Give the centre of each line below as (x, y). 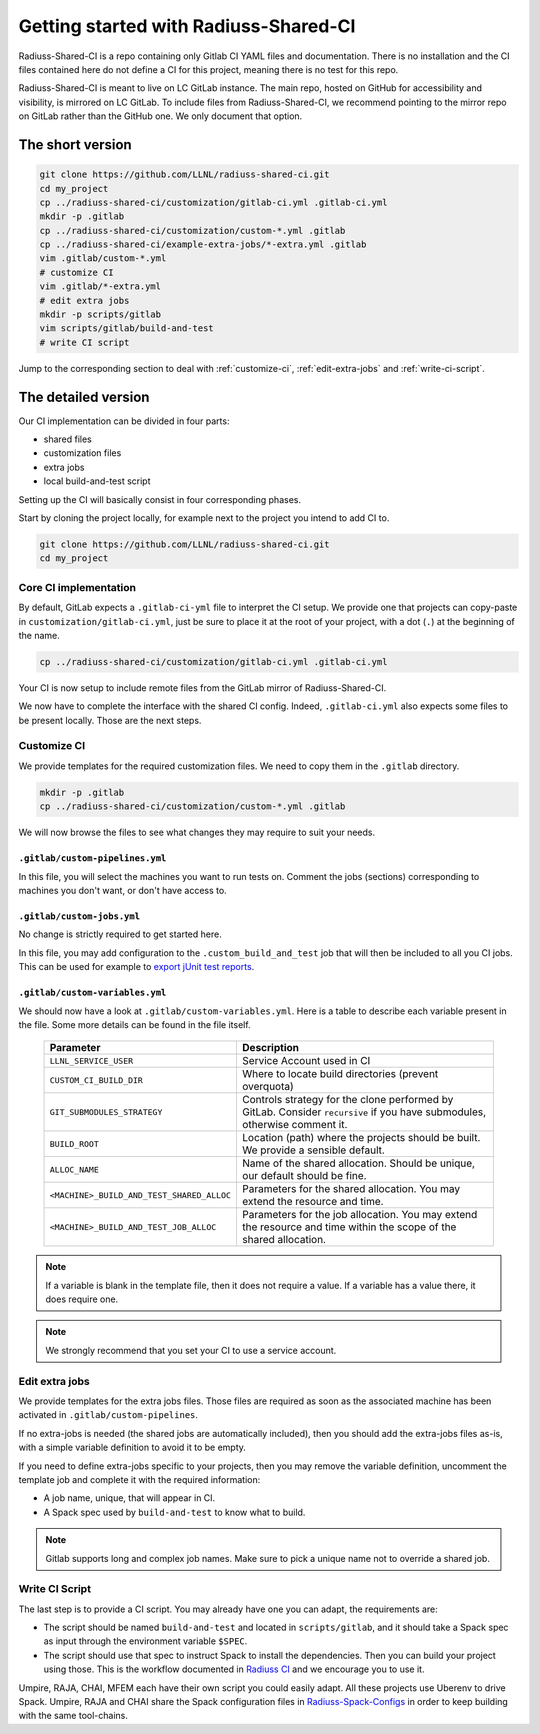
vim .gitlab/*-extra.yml (100, 286)
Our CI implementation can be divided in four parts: (124, 421)
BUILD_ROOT (74, 1143)
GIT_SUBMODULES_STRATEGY (106, 1111)
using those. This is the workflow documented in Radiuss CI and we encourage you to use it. (234, 1669)
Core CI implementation (77, 587)
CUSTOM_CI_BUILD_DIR (96, 1080)
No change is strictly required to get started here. (120, 934)
